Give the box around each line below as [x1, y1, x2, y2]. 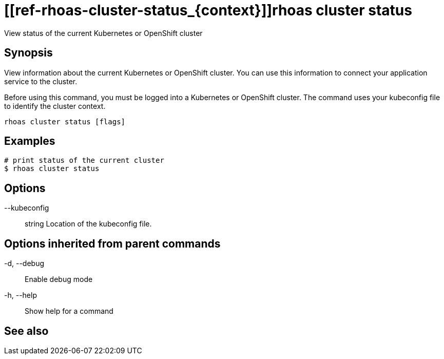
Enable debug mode [25, 275, 93, 284]
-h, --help [4, 291, 37, 300]
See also [4, 324, 49, 337]
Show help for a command [25, 307, 113, 316]
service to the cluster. [4, 77, 78, 86]
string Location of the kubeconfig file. [25, 219, 152, 229]
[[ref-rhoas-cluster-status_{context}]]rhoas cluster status [4, 2, 412, 19]
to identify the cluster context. [4, 101, 106, 110]
